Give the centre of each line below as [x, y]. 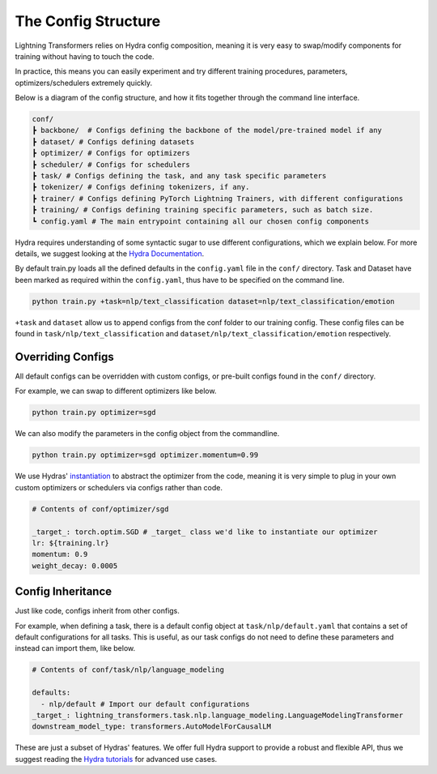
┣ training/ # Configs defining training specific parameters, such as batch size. [203, 210]
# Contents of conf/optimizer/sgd [100, 509]
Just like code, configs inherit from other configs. [97, 611]
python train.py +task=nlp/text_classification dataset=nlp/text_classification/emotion [214, 301]
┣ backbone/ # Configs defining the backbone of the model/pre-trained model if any [207, 130]
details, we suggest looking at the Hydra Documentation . [110, 253]
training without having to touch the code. [85, 56]
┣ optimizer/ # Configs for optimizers [111, 153]
